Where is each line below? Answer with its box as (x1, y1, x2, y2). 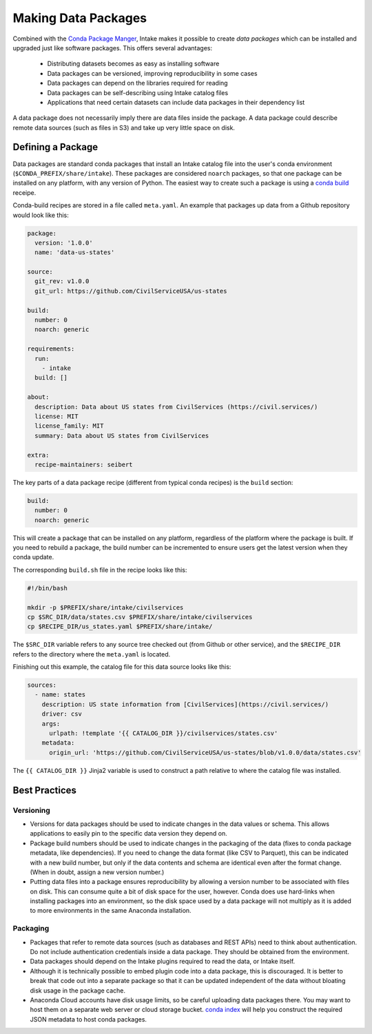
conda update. (12, 553, 54, 561)
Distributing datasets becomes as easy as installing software (47, 59, 220, 68)
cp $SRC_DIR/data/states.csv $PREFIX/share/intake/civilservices (27, 613, 253, 621)
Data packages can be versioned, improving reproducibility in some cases (47, 69, 258, 77)
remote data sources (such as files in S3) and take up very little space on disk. (12, 123, 236, 132)
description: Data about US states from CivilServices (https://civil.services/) (34, 403, 318, 411)
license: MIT (34, 412, 79, 420)
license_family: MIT (34, 422, 104, 430)
